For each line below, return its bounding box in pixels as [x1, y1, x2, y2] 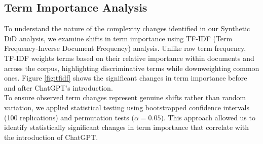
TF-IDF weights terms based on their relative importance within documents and [4, 52, 254, 63]
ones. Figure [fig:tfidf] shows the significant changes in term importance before [4, 73, 247, 83]
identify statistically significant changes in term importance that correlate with [4, 122, 249, 132]
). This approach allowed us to [161, 112, 255, 122]
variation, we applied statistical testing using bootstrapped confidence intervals [4, 102, 249, 112]
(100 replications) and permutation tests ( [4, 112, 134, 122]
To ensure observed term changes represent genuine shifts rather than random [4, 92, 246, 103]
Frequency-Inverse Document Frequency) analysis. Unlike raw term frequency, [4, 43, 246, 53]
